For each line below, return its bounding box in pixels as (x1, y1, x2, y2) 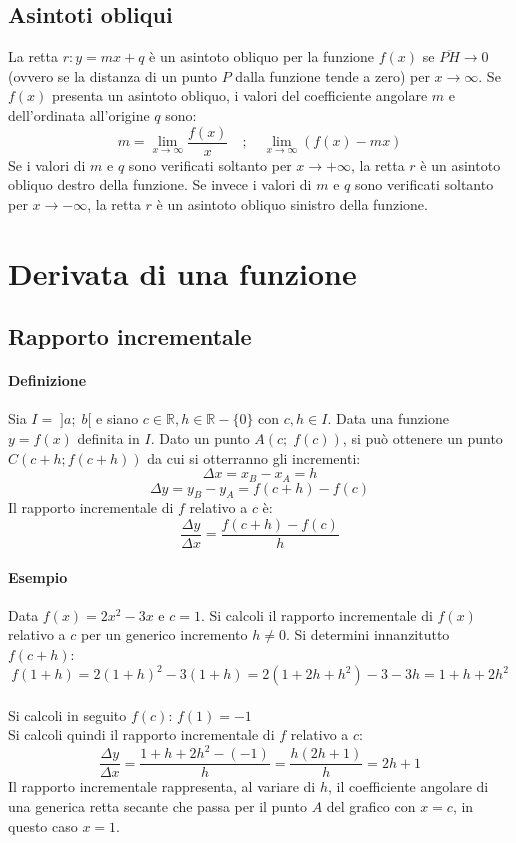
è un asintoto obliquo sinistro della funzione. (156, 193, 428, 214)
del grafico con (326, 796, 416, 817)
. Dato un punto (150, 427, 250, 448)
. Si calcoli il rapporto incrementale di (200, 604, 433, 625)
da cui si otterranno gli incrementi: (147, 447, 361, 468)
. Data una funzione (327, 408, 449, 429)
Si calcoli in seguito (8, 704, 127, 725)
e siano (96, 408, 139, 429)
